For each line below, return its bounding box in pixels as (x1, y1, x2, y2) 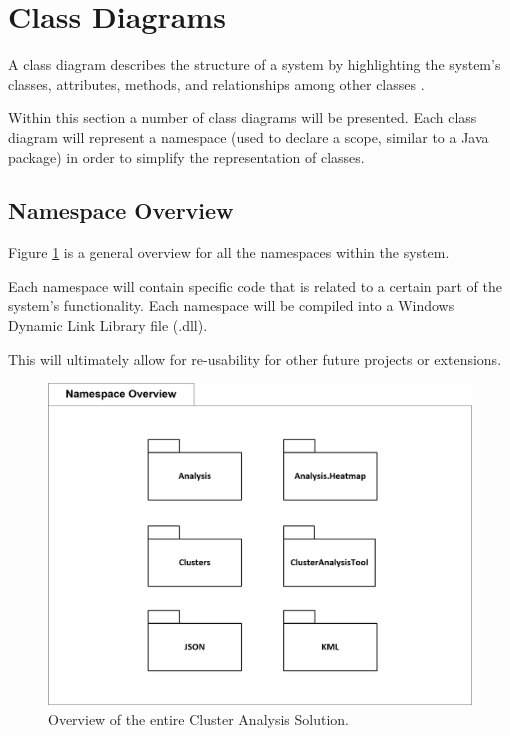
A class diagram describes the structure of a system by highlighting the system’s (8, 54, 501, 75)
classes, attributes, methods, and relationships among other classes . (8, 73, 425, 94)
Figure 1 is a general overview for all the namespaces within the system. (8, 242, 450, 263)
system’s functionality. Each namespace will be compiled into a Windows (8, 295, 455, 316)
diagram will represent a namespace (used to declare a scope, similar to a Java (8, 126, 489, 147)
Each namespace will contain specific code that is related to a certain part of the (8, 275, 503, 296)
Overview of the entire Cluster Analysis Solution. (48, 708, 349, 729)
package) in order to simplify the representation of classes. (8, 146, 365, 167)
